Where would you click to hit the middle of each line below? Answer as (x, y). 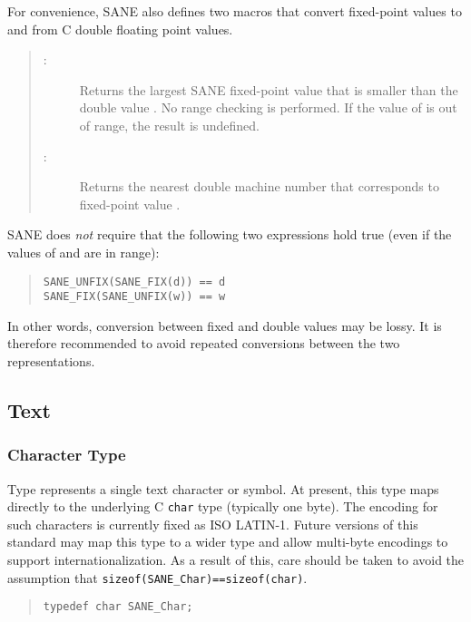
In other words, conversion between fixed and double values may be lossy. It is (225, 325)
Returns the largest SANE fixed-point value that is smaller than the (269, 89)
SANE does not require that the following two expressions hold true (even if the (230, 234)
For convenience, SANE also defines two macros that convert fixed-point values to (235, 11)
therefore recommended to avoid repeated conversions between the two (204, 343)
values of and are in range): (83, 252)
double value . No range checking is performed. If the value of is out (268, 107)
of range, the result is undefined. (169, 125)
